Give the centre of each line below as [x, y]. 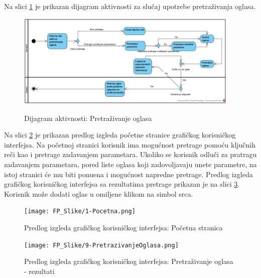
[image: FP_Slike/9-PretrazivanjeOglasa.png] [101, 245]
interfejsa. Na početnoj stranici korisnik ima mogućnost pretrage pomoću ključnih [130, 144]
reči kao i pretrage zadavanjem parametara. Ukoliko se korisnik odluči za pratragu [130, 154]
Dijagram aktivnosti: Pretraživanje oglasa [88, 118]
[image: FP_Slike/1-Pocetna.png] [80, 212]
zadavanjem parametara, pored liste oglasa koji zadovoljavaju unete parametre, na [130, 164]
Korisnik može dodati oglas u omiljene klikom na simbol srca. [99, 193]
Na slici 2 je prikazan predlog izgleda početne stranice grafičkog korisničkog [120, 135]
